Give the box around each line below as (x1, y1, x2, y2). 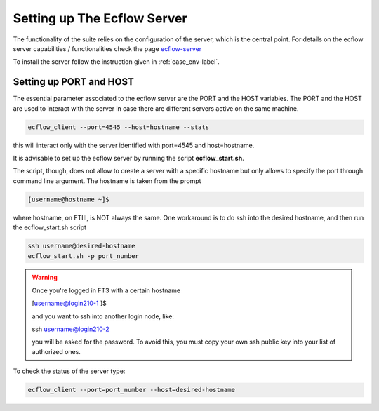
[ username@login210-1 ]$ (32, 299, 107, 308)
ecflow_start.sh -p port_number (27, 252, 140, 260)
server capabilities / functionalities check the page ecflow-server (13, 44, 202, 53)
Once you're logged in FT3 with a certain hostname (32, 286, 181, 295)
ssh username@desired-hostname (27, 242, 136, 250)
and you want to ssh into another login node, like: (32, 312, 175, 321)
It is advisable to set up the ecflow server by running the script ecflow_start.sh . (13, 154, 245, 162)
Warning (32, 274, 58, 282)
